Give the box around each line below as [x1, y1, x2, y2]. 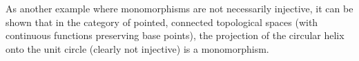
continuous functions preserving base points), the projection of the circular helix [6, 28, 345, 42]
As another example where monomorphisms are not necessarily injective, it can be [6, 1, 353, 15]
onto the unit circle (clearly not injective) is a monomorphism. [6, 41, 269, 56]
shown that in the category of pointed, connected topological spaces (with [6, 14, 318, 29]
